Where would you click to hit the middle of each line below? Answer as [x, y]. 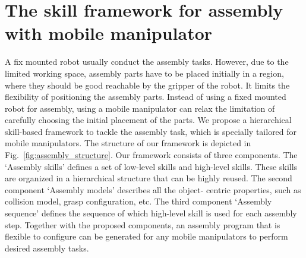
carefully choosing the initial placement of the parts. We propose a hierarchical [148, 120]
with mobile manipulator [109, 33]
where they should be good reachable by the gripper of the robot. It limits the [147, 85]
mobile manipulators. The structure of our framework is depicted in [128, 143]
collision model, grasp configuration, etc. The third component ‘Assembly [138, 201]
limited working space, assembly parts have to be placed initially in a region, [144, 73]
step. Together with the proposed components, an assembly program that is [143, 224]
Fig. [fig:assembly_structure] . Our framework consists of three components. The [151, 155]
